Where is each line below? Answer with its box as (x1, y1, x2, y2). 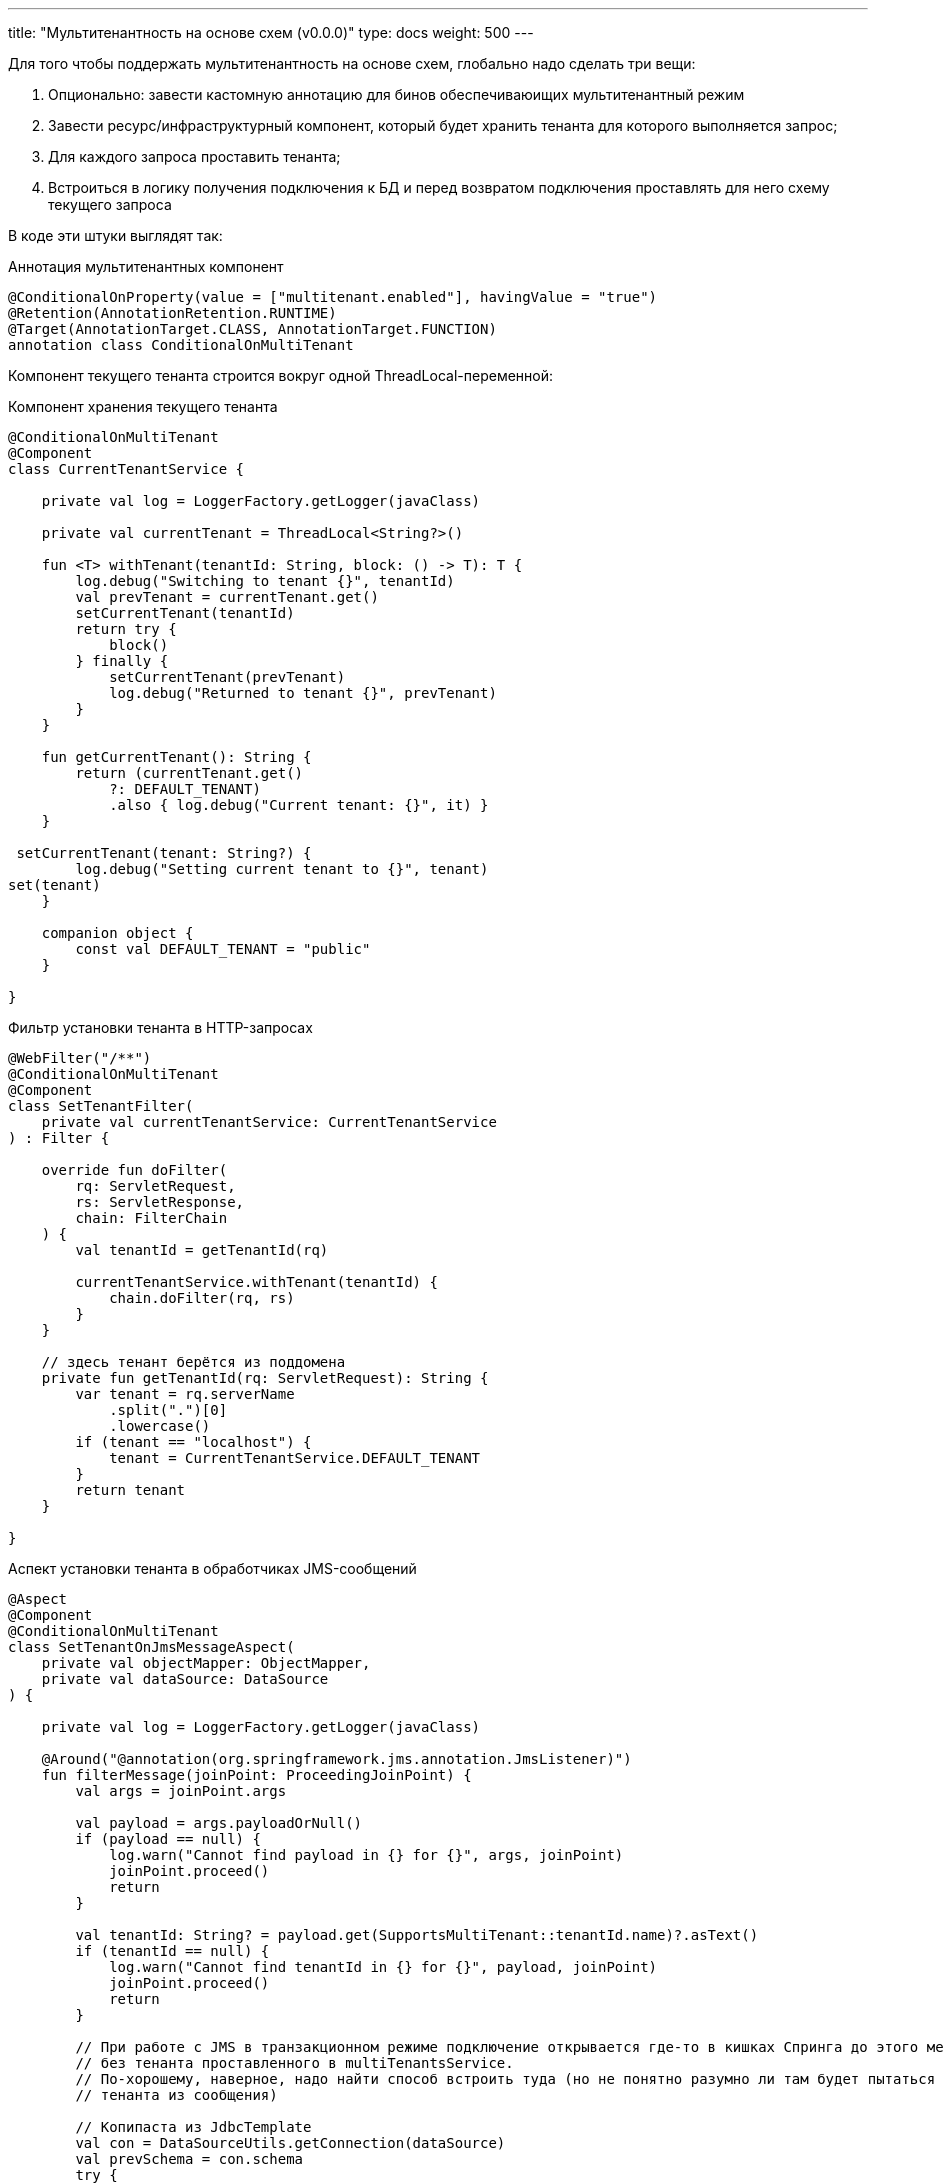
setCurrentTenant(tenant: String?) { (16, 845, 312, 861)
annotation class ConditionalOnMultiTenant (8, 337, 354, 353)
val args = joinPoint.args (75, 1783, 287, 1799)
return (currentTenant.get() (75, 765, 304, 781)
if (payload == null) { (75, 1831, 261, 1847)
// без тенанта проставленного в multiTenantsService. (75, 2055, 514, 2071)
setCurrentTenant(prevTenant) (109, 669, 346, 685)
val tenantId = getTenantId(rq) (75, 1242, 329, 1258)
